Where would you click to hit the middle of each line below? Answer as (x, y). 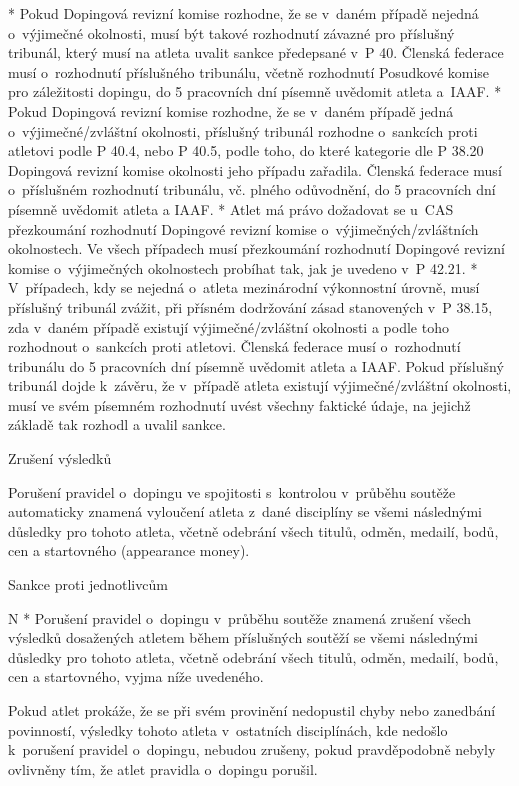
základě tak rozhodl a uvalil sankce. (117, 424)
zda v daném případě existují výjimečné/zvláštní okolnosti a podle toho (228, 326)
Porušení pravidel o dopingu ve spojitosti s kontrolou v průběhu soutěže (232, 491)
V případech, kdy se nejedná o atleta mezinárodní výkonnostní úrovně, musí (244, 287)
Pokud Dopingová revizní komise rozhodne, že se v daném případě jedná (231, 110)
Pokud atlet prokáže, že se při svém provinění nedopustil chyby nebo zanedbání (252, 710)
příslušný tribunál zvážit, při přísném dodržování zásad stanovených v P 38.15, (250, 306)
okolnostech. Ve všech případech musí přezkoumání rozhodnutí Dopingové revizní (256, 248)
